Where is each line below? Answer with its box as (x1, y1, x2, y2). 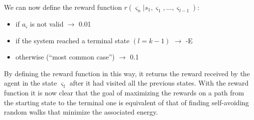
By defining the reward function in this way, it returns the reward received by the (4, 68, 250, 78)
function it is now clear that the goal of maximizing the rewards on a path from (4, 88, 244, 98)
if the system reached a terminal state (15, 35, 130, 45)
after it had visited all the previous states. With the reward (69, 78, 249, 88)
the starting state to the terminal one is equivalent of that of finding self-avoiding (4, 97, 249, 107)
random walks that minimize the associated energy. (4, 107, 158, 117)
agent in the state (4, 78, 57, 88)
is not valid (30, 19, 64, 29)
